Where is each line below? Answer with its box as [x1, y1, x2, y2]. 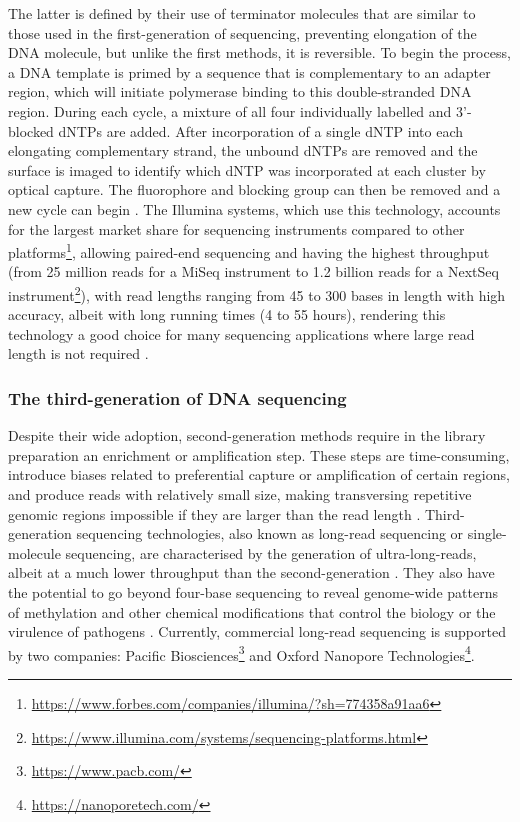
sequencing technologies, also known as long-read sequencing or [76, 523, 464, 544]
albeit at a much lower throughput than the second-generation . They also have [8, 562, 495, 583]
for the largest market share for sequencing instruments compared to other [8, 218, 465, 239]
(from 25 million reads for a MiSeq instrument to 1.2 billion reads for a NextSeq [8, 261, 499, 282]
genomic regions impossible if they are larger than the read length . [8, 503, 421, 524]
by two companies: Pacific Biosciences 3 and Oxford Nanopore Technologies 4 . [8, 641, 475, 665]
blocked [8, 120, 54, 141]
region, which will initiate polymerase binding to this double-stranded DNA [8, 81, 472, 102]
